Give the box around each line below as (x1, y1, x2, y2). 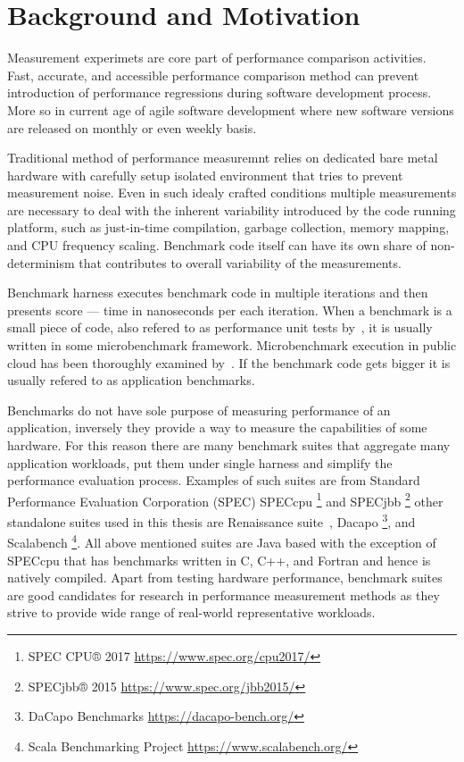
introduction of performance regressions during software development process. (7, 83, 432, 102)
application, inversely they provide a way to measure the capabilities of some (7, 418, 427, 437)
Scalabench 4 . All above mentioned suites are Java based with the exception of (7, 531, 436, 551)
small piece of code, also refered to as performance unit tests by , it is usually (7, 318, 433, 337)
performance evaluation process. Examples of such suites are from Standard (7, 471, 420, 490)
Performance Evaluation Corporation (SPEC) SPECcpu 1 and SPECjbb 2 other (7, 489, 443, 510)
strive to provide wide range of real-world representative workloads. (7, 603, 376, 622)
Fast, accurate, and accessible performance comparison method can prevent (7, 65, 419, 84)
